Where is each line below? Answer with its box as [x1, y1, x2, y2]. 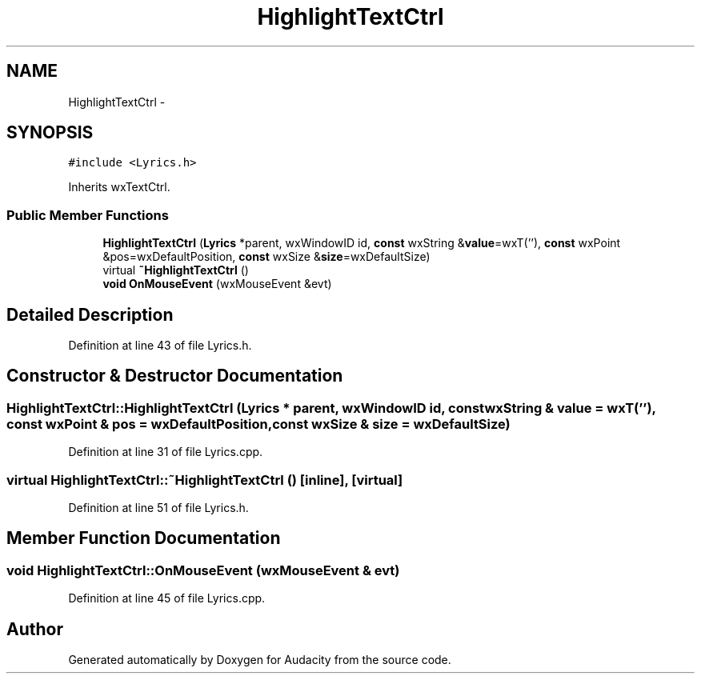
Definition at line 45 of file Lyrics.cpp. [68, 591, 266, 606]
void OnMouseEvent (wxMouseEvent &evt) [102, 277, 332, 291]
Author [6, 618, 63, 639]
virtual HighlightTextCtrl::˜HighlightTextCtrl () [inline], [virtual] [6, 471, 403, 488]
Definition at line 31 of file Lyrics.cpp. [68, 445, 263, 459]
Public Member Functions [6, 206, 169, 223]
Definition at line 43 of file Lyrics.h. [68, 338, 252, 353]
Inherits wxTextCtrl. [68, 180, 170, 194]
